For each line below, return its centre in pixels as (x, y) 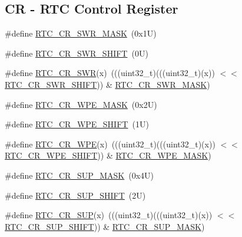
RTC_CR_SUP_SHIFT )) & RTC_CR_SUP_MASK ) (105, 226)
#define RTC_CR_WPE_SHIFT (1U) (77, 124)
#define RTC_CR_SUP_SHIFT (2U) (75, 195)
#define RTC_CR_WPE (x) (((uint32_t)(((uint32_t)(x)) (110, 144)
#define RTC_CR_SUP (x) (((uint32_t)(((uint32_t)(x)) (109, 215)
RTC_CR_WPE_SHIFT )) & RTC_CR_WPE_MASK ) (108, 155)
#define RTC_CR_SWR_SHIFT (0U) (77, 53)
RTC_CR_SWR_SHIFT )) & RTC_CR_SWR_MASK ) (107, 84)
